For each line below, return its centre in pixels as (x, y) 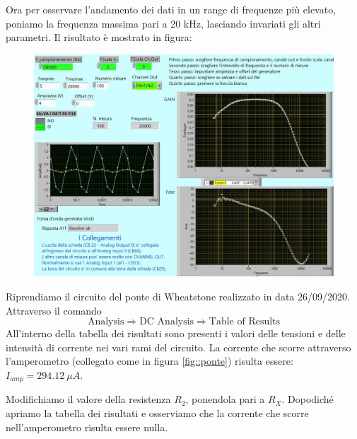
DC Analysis (167, 322)
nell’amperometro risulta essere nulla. (87, 427)
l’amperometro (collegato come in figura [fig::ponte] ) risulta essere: (150, 361)
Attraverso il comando (54, 310)
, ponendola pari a (225, 399)
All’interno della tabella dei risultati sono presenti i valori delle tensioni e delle (176, 333)
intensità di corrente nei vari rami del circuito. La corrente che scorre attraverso (178, 347)
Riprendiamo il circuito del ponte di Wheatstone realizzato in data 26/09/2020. (178, 297)
